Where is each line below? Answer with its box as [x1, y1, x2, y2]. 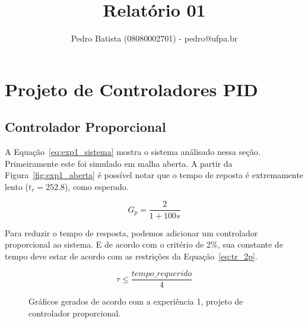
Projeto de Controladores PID [5, 77, 258, 101]
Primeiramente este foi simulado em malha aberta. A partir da [5, 157, 233, 169]
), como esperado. [64, 180, 129, 192]
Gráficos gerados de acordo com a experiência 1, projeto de [28, 295, 243, 308]
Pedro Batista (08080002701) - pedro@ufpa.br [71, 32, 238, 45]
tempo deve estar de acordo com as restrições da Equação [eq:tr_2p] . [5, 249, 258, 262]
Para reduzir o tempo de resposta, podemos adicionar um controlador [5, 226, 258, 239]
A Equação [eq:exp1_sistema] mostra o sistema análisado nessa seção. [5, 145, 261, 158]
